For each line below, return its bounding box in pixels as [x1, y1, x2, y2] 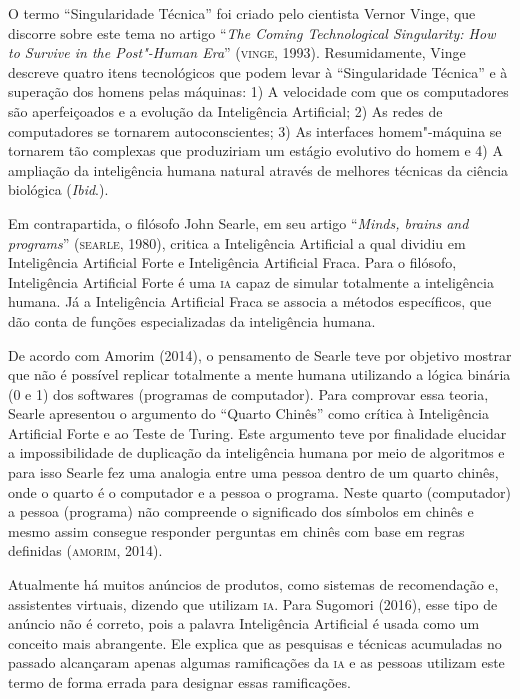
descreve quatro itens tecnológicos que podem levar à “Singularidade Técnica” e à [8, 61, 508, 82]
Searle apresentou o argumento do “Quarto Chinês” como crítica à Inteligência [8, 403, 489, 424]
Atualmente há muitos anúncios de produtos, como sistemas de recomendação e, [8, 574, 499, 595]
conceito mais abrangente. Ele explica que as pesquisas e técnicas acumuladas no [8, 632, 502, 653]
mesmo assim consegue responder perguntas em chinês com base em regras [8, 520, 465, 541]
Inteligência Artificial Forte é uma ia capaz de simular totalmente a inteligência [8, 271, 494, 292]
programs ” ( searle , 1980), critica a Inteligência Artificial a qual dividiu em [8, 232, 466, 253]
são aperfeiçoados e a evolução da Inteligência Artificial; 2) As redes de [8, 100, 443, 121]
